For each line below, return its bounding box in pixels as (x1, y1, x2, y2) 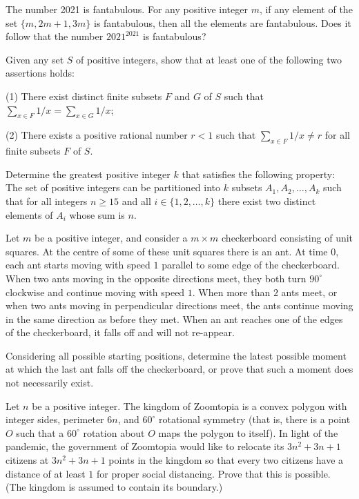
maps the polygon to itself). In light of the (158, 425, 338, 440)
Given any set (6, 52, 64, 66)
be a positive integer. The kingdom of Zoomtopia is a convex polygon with (32, 398, 347, 413)
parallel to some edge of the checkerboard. (162, 257, 340, 272)
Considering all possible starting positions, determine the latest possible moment (6, 348, 347, 362)
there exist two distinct (217, 193, 316, 208)
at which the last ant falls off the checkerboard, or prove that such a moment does (6, 362, 353, 376)
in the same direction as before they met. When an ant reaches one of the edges (6, 311, 343, 326)
